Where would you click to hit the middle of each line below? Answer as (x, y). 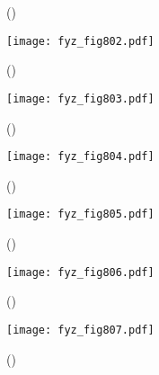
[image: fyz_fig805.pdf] (80, 214)
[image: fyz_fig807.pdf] (80, 330)
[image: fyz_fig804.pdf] (80, 157)
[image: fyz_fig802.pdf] (80, 41)
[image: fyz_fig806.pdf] (80, 272)
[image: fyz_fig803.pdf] (80, 98)
